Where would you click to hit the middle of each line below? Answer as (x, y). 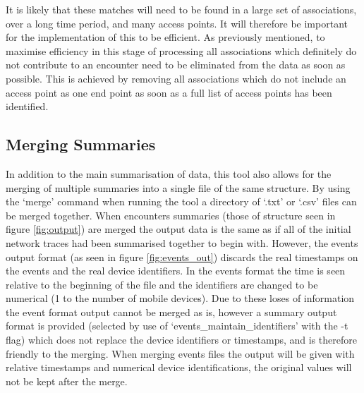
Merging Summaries (81, 144)
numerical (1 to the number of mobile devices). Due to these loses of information (180, 298)
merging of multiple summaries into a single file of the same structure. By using (178, 187)
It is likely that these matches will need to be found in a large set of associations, (181, 9)
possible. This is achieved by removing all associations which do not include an (176, 78)
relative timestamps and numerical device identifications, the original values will (179, 367)
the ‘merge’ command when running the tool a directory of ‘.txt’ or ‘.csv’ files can (181, 201)
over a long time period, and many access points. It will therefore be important (177, 23)
